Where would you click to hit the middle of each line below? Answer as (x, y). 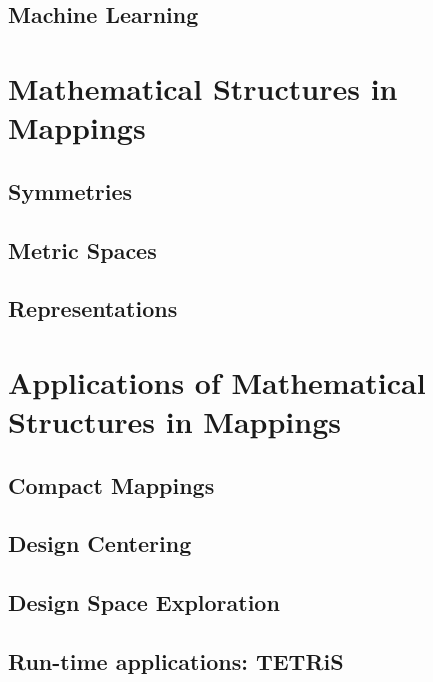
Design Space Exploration (144, 602)
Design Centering (100, 543)
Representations (93, 308)
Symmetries (70, 190)
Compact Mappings (111, 484)
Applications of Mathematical (217, 381)
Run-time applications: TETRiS (176, 660)
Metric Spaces (82, 249)
